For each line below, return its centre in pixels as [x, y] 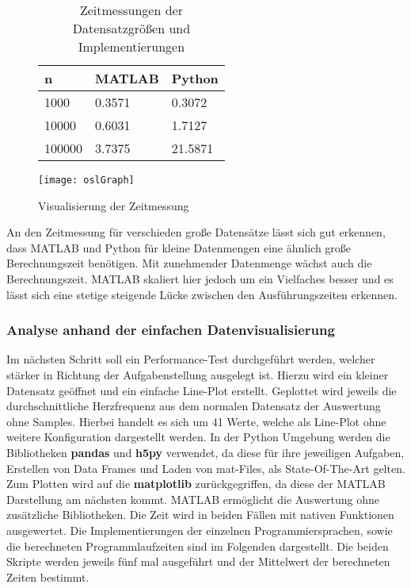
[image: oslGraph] [86, 180]
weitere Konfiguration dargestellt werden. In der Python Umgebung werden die [198, 437]
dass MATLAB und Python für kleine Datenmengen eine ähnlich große [179, 247]
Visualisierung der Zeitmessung [114, 205]
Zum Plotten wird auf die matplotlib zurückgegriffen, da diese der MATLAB [196, 484]
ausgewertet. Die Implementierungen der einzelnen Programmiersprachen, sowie [200, 530]
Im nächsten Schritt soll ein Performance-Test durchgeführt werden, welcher [191, 359]
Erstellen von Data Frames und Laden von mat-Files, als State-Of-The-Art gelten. [206, 468]
